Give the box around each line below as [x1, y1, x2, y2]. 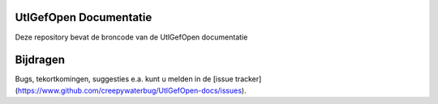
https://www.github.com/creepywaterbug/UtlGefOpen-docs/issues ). [17, 85, 247, 95]
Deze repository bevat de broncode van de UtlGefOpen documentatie [15, 32, 248, 42]
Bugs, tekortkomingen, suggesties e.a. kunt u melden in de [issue [15, 74, 234, 84]
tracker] [235, 74, 262, 84]
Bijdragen [15, 53, 65, 67]
